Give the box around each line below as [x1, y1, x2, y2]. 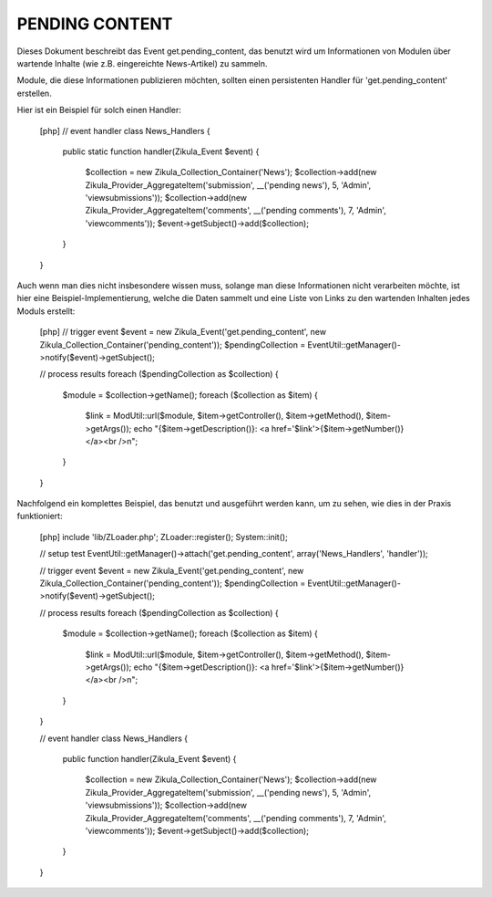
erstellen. [16, 88, 52, 99]
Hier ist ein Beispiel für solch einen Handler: [16, 105, 181, 116]
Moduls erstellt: [16, 306, 76, 317]
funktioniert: [16, 511, 63, 522]
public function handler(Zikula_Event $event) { [62, 753, 237, 764]
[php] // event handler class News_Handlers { [39, 125, 210, 136]
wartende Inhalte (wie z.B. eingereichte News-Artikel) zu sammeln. [16, 57, 268, 68]
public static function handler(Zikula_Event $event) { [62, 146, 260, 157]
